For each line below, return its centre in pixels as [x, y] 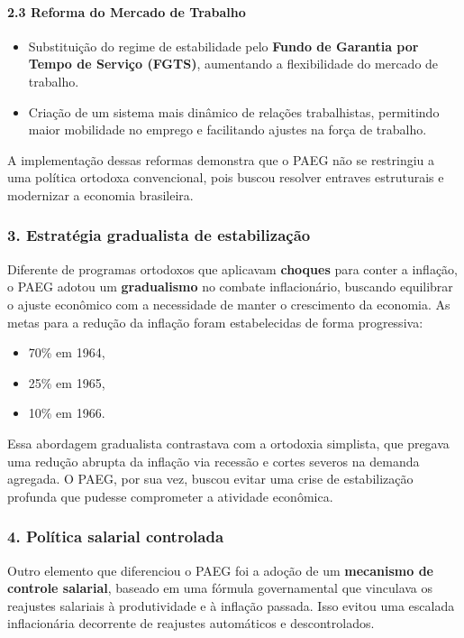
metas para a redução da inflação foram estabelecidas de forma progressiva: [215, 322]
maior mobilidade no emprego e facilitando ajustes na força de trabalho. [227, 129]
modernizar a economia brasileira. [100, 194]
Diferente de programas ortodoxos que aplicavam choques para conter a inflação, [233, 268]
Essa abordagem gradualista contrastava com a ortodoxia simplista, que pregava [228, 443]
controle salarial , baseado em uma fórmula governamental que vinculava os [220, 588]
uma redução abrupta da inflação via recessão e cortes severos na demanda [214, 461]
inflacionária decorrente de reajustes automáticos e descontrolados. [191, 623]
